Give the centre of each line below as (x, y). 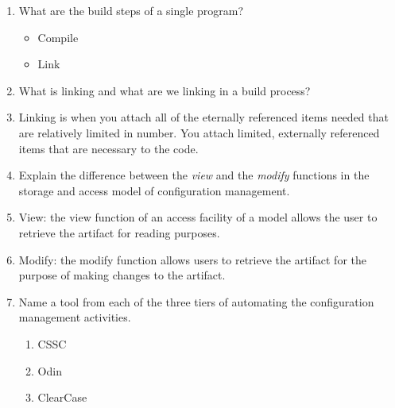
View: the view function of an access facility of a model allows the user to (198, 217)
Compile (58, 37)
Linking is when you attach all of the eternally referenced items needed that (203, 117)
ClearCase (62, 397)
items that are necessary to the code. (108, 148)
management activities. (75, 317)
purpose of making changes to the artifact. (122, 275)
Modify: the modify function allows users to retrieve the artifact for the (192, 259)
